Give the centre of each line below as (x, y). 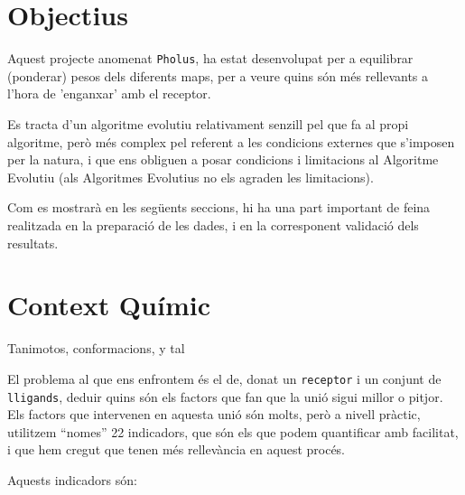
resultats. (33, 243)
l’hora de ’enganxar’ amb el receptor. (109, 93)
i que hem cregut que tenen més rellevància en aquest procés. (177, 449)
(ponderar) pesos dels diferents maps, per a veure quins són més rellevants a (218, 75)
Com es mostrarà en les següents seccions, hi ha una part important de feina (219, 207)
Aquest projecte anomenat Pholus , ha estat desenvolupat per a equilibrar (210, 58)
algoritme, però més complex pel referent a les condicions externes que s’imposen (231, 141)
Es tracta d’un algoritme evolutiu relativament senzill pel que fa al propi (208, 123)
